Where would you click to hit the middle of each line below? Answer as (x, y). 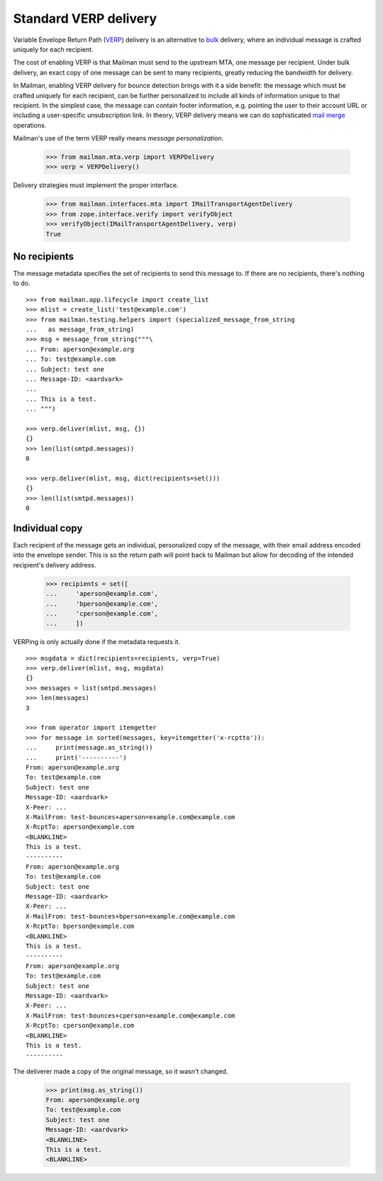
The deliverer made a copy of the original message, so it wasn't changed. (121, 1071)
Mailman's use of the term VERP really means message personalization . (118, 138)
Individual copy (48, 528)
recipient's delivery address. (55, 565)
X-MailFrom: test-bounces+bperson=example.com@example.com (131, 916)
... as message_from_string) (80, 329)
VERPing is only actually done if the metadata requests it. (97, 642)
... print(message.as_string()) (89, 748)
